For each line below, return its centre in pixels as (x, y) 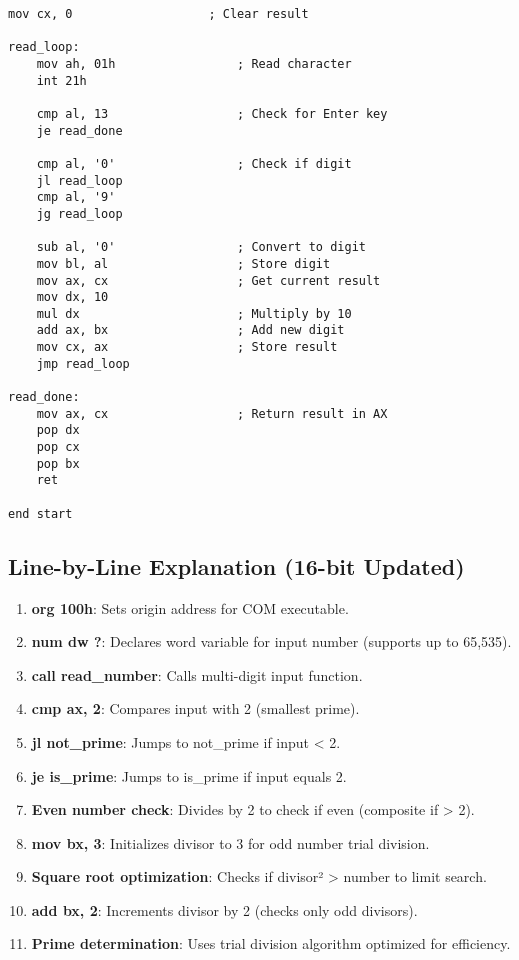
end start (40, 513)
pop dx (58, 430)
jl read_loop (79, 180)
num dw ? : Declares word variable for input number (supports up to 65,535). (271, 641)
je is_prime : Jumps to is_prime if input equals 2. (189, 775)
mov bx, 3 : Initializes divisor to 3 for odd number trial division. (230, 842)
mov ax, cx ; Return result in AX (212, 413)
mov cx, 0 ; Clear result (158, 14)
